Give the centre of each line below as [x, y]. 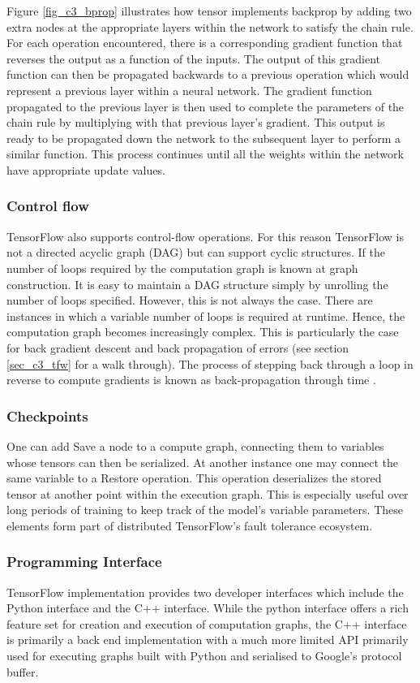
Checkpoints [47, 415]
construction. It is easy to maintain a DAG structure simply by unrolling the [197, 284]
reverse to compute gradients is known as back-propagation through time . [191, 380]
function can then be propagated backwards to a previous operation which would [208, 74]
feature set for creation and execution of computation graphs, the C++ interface [207, 623]
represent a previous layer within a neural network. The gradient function [189, 90]
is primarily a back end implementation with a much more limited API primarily [208, 640]
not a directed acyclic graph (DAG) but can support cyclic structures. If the [196, 252]
